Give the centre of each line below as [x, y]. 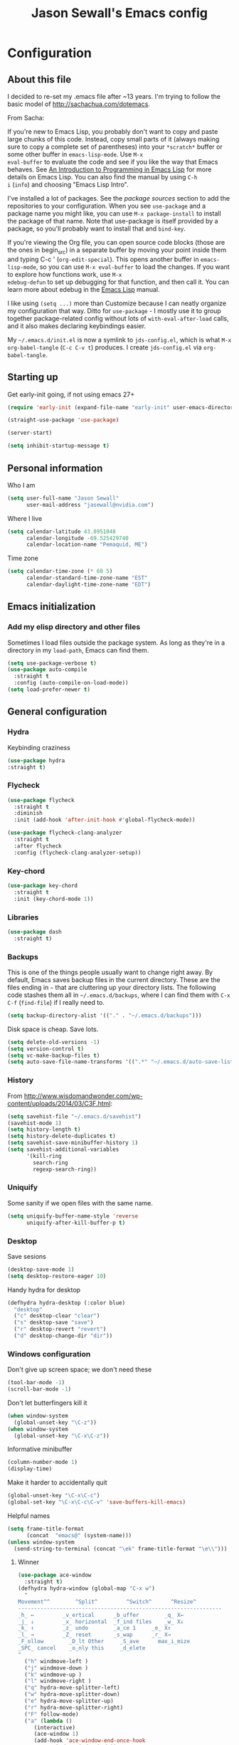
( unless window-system [41, 1542]
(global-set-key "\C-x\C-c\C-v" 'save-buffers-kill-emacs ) [97, 1502]
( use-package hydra [36, 760]
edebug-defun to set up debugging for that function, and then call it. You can [118, 282]
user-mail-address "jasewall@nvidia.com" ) [90, 505]
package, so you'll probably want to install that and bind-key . [97, 228]
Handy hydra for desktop [44, 1290]
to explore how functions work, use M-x [65, 274]
